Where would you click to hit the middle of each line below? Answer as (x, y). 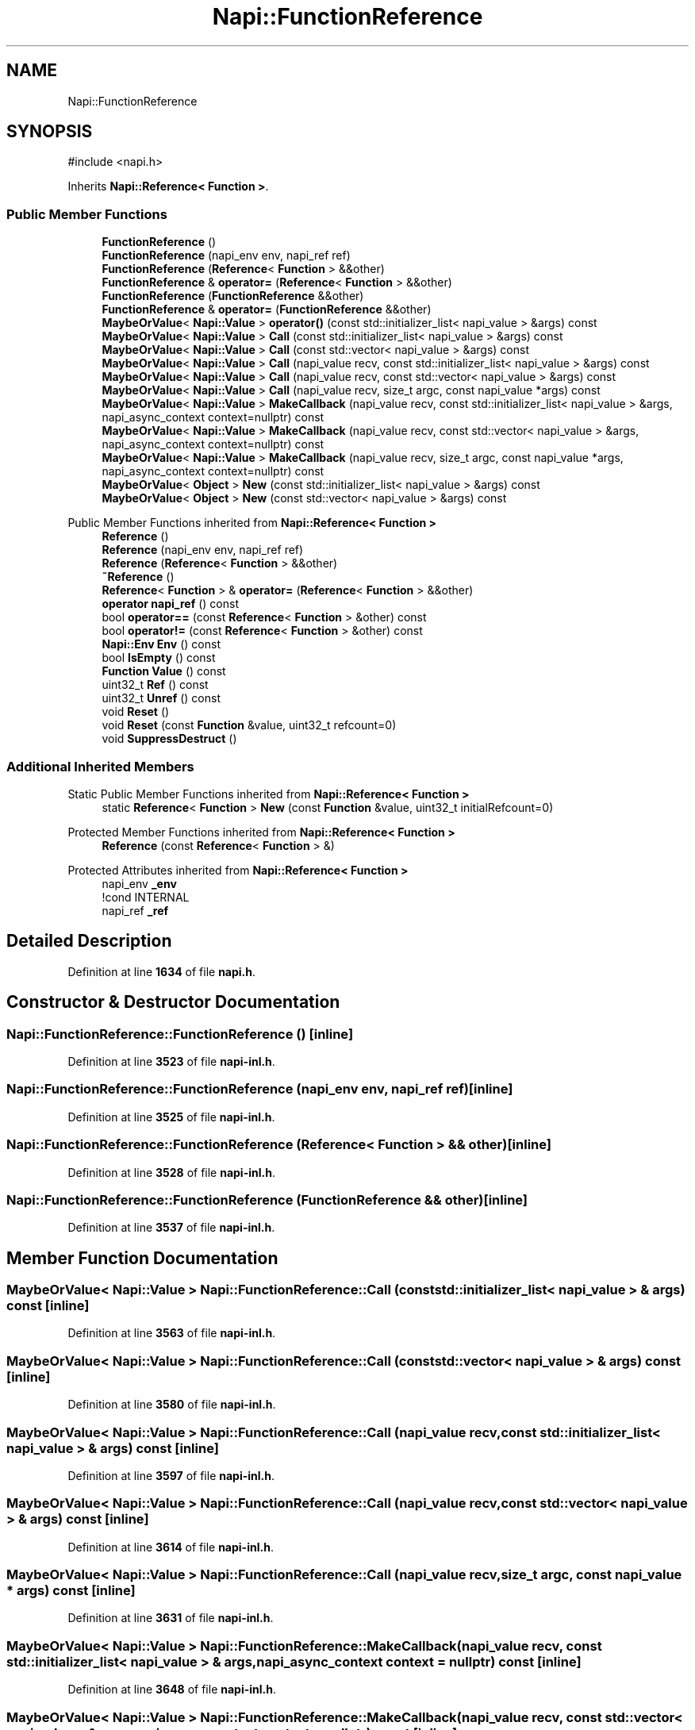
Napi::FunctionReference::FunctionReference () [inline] (180, 1034)
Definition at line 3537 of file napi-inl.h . (171, 1228)
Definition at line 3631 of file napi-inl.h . (171, 1618)
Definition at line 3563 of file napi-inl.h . (172, 1333)
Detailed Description (89, 941)
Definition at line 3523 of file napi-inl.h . (171, 1061)
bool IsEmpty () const (159, 658)
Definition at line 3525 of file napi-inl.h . (171, 1117)
